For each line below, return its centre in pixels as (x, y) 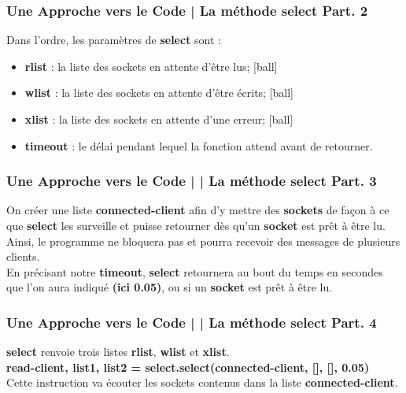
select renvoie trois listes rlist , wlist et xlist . (118, 352)
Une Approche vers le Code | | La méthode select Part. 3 (192, 181)
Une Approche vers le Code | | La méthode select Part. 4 (192, 322)
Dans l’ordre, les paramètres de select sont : (114, 40)
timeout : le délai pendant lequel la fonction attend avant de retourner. (199, 145)
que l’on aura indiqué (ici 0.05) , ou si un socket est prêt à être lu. (170, 287)
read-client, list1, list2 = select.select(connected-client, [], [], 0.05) (188, 367)
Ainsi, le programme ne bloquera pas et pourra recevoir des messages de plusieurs (203, 241)
